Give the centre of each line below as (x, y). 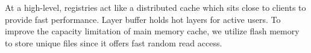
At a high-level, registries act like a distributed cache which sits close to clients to (155, 7)
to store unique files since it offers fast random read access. (114, 42)
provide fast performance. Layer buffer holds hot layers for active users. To (143, 19)
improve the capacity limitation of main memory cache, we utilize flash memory (152, 31)
